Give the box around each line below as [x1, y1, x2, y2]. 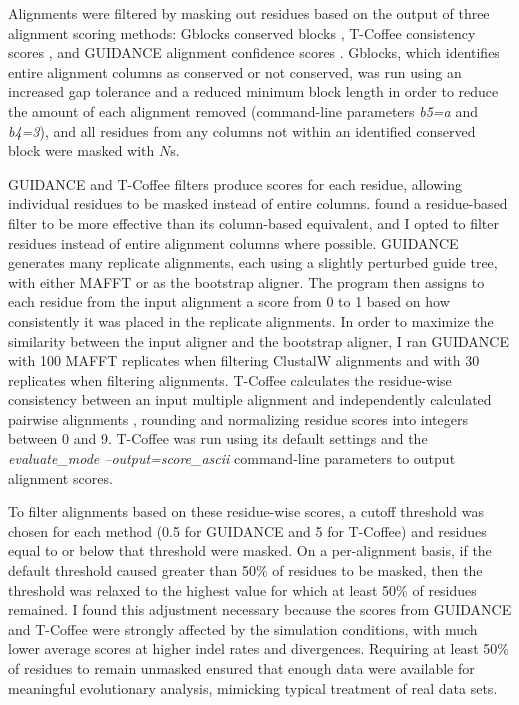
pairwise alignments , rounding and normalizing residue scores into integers [8, 408, 468, 429]
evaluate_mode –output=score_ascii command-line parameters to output [8, 448, 456, 469]
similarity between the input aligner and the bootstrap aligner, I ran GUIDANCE [8, 330, 509, 351]
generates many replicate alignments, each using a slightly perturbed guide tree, [8, 252, 498, 273]
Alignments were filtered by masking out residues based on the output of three [8, 3, 490, 23]
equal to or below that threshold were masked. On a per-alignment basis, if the [8, 540, 492, 561]
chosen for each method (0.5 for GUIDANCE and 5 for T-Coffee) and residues [8, 520, 487, 541]
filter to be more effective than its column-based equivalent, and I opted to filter [8, 212, 500, 233]
